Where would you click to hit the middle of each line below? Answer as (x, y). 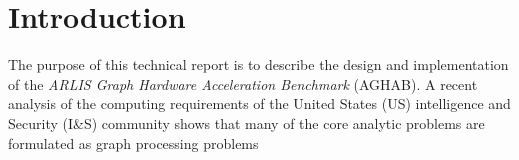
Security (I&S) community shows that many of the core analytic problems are (246, 122)
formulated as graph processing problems (133, 142)
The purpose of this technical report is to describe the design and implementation (258, 64)
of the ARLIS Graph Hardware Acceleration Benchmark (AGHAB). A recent (243, 83)
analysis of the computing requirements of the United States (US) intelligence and (259, 103)
